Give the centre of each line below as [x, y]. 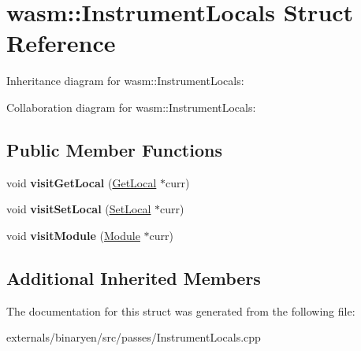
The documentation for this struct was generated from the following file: [181, 310]
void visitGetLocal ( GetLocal [82, 182]
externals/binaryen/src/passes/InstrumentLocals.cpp [134, 337]
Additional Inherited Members [134, 277]
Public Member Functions [114, 149]
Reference [61, 43]
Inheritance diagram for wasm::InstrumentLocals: [125, 81]
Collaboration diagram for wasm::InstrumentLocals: [131, 107]
